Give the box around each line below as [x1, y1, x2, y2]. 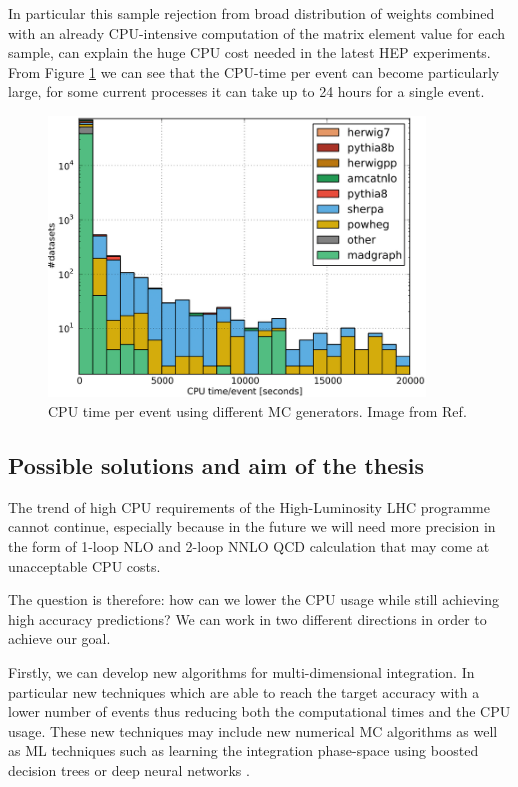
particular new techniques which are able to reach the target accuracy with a [8, 681, 480, 702]
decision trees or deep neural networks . [8, 759, 250, 780]
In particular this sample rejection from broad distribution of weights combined [8, 3, 495, 23]
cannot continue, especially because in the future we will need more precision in [8, 516, 496, 537]
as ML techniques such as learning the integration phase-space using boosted [8, 740, 479, 761]
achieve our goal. [8, 628, 111, 649]
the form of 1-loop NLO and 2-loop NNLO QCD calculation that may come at [8, 535, 490, 556]
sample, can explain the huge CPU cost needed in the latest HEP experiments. [8, 42, 491, 63]
